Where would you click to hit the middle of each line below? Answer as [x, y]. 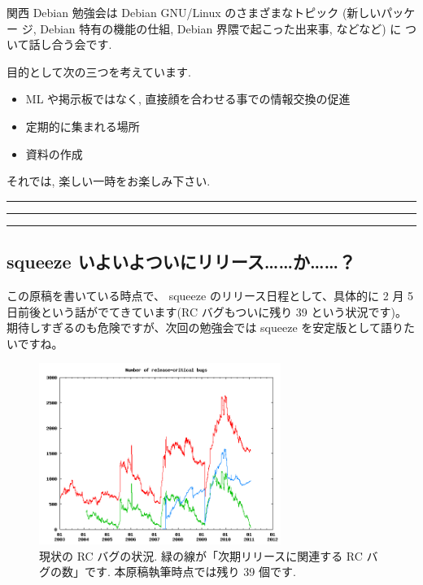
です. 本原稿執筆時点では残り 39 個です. [190, 572]
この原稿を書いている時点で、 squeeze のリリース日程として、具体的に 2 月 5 [210, 295]
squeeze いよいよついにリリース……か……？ [181, 262]
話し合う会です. [70, 44]
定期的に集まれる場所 [83, 126]
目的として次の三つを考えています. [99, 71]
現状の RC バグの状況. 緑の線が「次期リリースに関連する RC [201, 555]
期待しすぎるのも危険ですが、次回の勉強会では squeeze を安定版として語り [205, 327]
